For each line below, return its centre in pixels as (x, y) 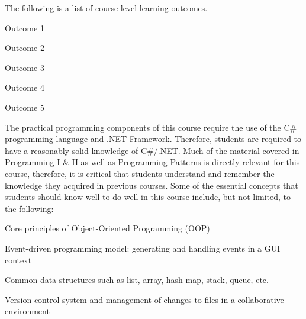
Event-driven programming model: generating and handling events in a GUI (143, 248)
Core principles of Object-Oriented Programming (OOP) (107, 228)
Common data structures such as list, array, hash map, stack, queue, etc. (137, 280)
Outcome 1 (25, 28)
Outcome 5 (25, 107)
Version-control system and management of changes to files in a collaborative (144, 299)
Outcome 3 (25, 67)
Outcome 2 (25, 48)
